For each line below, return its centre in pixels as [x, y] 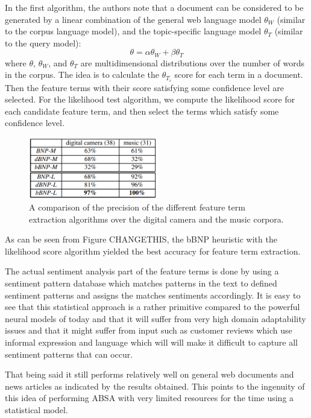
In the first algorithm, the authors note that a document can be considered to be [154, 7]
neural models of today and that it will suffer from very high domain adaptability [155, 318]
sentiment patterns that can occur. [69, 354]
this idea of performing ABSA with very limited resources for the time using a [149, 398]
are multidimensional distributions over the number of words [192, 62]
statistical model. [36, 409]
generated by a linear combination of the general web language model [133, 19]
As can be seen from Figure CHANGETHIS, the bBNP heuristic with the [141, 239]
